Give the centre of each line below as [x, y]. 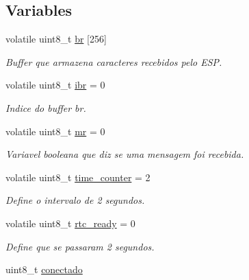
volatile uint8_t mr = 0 [55, 131]
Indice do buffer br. [46, 107]
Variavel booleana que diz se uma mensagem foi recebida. [125, 154]
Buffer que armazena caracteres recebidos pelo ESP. [114, 61]
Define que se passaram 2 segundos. [80, 246]
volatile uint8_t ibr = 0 [55, 85]
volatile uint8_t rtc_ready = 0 [70, 223]
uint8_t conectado [44, 269]
